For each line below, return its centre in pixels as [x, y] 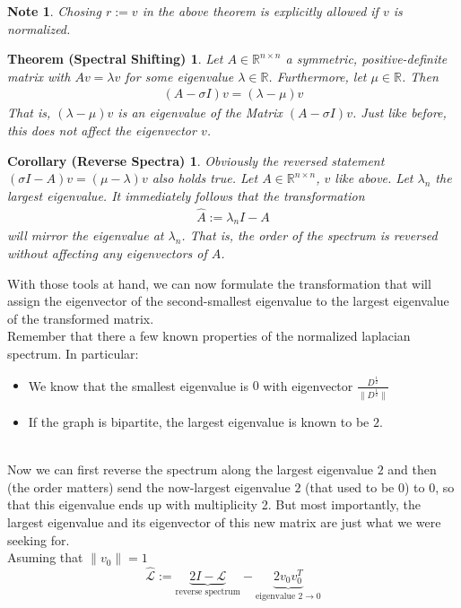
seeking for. [39, 539]
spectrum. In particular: [73, 353]
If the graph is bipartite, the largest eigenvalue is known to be [199, 422]
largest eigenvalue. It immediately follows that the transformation [186, 195]
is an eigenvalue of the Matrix [200, 113]
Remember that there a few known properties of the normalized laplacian [209, 336]
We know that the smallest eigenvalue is [138, 385]
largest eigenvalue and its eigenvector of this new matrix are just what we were [224, 522]
